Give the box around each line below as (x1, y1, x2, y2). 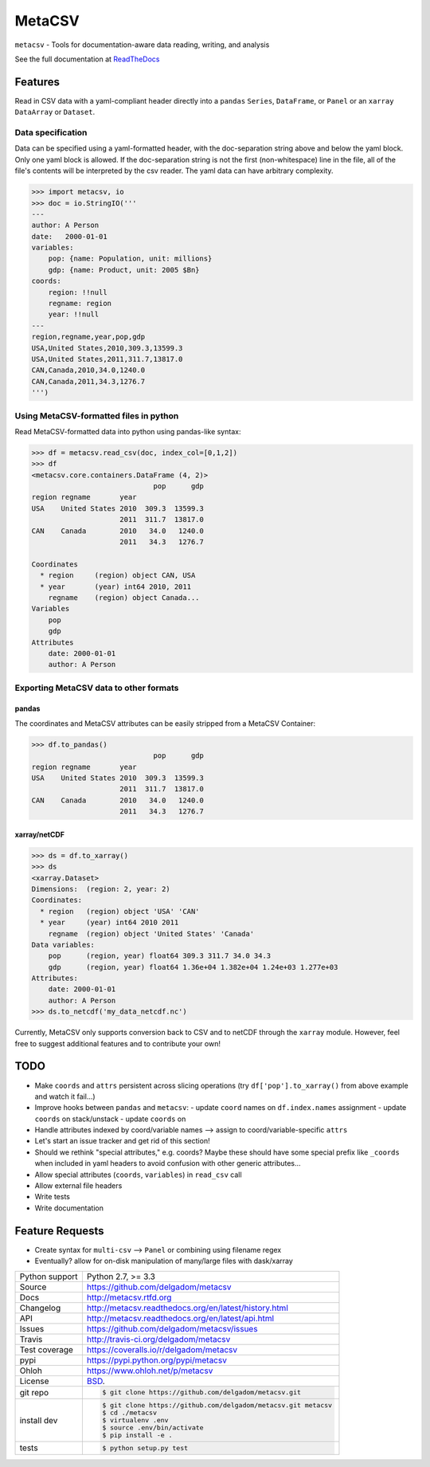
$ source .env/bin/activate (102, 1423, 204, 1432)
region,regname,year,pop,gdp (31, 332, 146, 342)
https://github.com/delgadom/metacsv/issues (86, 1323, 258, 1334)
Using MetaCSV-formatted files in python (14, 410, 179, 422)
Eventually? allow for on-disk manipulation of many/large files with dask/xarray (34, 1256, 294, 1266)
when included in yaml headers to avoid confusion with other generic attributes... (34, 1159, 302, 1168)
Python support (19, 1271, 79, 1282)
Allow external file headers (34, 1181, 123, 1190)
